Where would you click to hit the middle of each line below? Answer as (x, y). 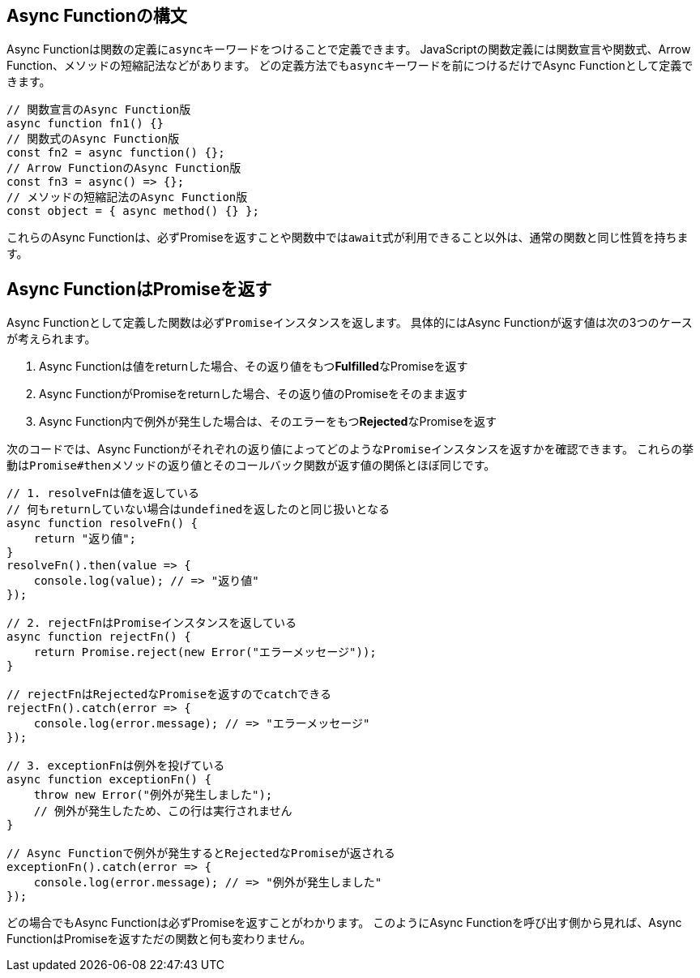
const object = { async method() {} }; (133, 211)
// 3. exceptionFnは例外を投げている (116, 766)
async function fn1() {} (85, 124)
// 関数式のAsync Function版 (93, 139)
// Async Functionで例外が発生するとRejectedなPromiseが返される (201, 854)
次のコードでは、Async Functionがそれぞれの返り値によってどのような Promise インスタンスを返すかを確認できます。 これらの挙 (350, 449)
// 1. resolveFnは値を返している (103, 493)
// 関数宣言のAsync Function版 (99, 110)
